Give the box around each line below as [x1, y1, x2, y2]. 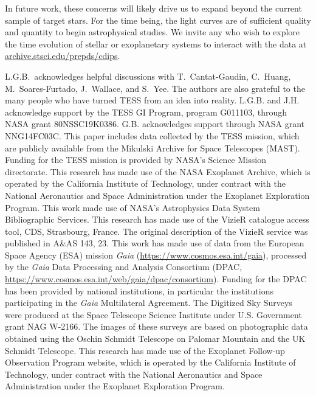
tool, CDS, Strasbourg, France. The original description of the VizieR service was [5, 224, 308, 237]
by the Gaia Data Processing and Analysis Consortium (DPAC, [5, 260, 242, 273]
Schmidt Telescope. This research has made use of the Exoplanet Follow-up [5, 344, 285, 356]
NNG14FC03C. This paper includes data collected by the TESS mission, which [5, 129, 300, 142]
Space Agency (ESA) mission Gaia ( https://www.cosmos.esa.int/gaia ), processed [5, 248, 307, 261]
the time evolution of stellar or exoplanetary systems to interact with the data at [5, 37, 307, 50]
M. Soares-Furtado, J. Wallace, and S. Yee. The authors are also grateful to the [5, 82, 305, 94]
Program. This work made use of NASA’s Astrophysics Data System [5, 201, 260, 214]
